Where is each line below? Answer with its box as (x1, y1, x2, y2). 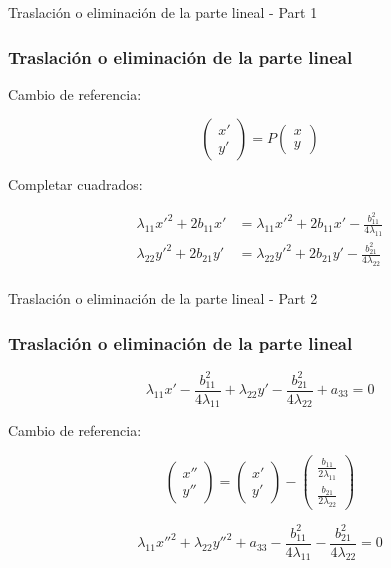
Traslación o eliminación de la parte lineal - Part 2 (8, 288, 318, 309)
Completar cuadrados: (8, 174, 143, 195)
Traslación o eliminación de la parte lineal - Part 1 (8, 2, 318, 22)
